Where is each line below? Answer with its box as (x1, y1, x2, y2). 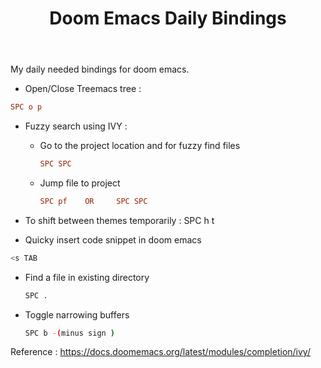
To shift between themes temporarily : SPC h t (24, 214, 215, 226)
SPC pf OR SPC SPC (39, 196, 148, 206)
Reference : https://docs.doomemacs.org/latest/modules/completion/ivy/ (10, 346, 311, 358)
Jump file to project (39, 177, 121, 189)
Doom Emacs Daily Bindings (49, 7, 287, 30)
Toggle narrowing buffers (24, 308, 130, 321)
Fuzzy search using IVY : (24, 120, 128, 132)
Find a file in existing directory (24, 271, 150, 283)
